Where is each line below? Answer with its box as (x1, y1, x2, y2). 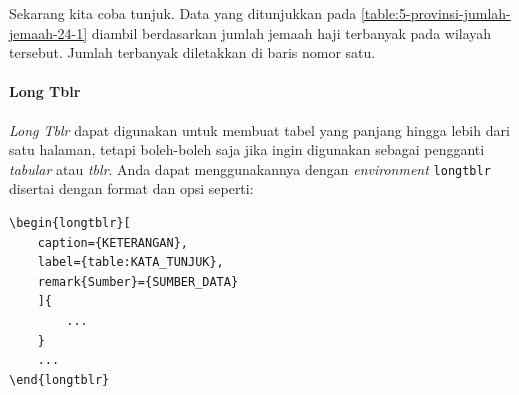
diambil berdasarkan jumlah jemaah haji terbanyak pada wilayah (91, 22, 492, 43)
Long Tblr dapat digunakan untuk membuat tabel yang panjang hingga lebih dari (9, 119, 510, 140)
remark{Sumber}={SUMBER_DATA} (37, 274, 239, 289)
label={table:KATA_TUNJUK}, (37, 255, 224, 270)
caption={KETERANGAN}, (37, 235, 188, 250)
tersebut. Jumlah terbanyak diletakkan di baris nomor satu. (9, 42, 376, 63)
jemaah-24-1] (9, 22, 88, 43)
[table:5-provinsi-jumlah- (360, 3, 511, 23)
